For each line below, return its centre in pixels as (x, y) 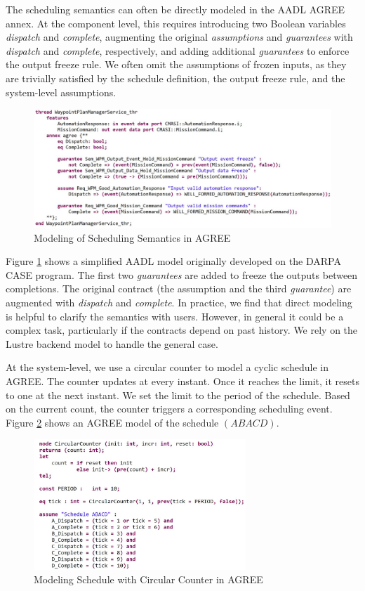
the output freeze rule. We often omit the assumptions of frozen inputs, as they (176, 64)
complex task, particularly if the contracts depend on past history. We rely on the (182, 330)
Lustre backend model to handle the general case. (112, 343)
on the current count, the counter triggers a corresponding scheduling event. (169, 409)
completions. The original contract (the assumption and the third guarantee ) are (179, 288)
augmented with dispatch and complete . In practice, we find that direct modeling (179, 303)
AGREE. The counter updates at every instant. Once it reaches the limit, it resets (183, 381)
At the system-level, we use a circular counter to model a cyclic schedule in (167, 367)
